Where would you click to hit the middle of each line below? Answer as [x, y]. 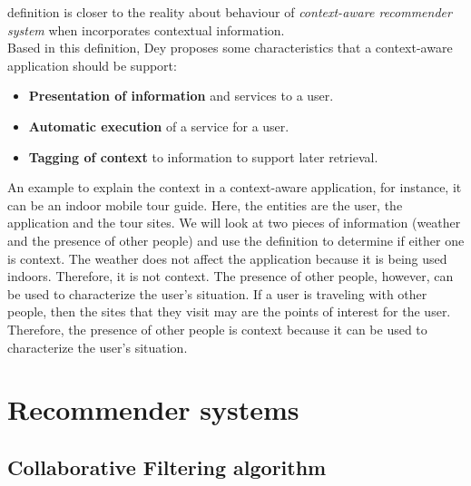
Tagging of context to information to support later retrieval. [203, 156]
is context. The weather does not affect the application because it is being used [227, 258]
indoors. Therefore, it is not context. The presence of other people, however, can [231, 276]
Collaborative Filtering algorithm [167, 467]
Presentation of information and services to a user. [181, 96]
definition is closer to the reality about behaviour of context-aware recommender [230, 12]
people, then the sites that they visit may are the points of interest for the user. [229, 311]
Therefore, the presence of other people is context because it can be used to [217, 329]
